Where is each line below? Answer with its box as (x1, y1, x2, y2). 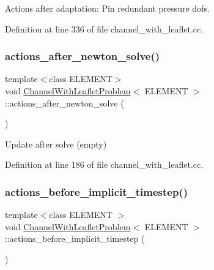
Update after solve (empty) (5, 137, 107, 150)
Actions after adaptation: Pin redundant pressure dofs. (5, 2, 210, 14)
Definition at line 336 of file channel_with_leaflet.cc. (5, 22, 204, 35)
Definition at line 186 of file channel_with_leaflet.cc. (5, 158, 204, 171)
